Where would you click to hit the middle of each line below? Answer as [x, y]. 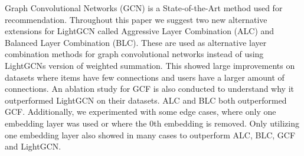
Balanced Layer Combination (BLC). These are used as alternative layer [136, 42]
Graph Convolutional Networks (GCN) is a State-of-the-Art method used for [144, 8]
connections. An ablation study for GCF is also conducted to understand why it [150, 89]
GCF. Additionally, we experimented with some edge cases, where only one [140, 112]
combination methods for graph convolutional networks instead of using [134, 54]
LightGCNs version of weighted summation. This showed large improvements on [150, 65]
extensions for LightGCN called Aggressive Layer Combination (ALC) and [140, 31]
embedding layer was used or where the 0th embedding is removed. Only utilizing [152, 123]
